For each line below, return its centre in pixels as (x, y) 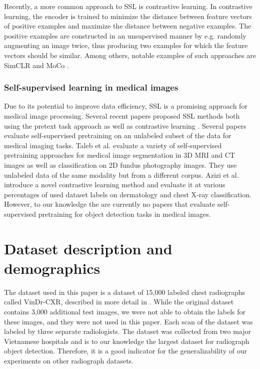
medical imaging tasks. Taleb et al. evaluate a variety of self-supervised (113, 145)
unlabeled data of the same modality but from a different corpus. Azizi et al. (121, 174)
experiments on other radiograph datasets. (69, 360)
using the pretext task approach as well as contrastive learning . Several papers (125, 125)
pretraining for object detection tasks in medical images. (124, 214)
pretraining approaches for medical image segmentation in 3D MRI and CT (119, 155)
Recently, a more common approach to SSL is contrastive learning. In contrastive (128, 6)
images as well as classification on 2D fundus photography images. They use (120, 164)
